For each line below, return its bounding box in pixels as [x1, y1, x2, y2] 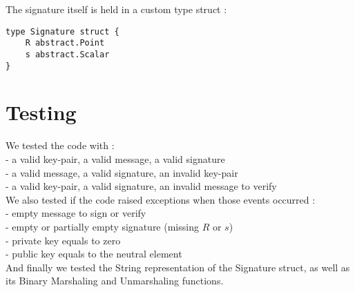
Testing [6, 98, 77, 126]
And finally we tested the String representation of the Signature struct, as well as [6, 260, 350, 274]
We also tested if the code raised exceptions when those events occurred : [6, 192, 316, 206]
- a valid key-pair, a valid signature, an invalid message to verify [6, 179, 277, 193]
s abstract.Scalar [25, 49, 110, 59]
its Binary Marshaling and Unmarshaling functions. [6, 273, 224, 288]
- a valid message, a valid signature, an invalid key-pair [6, 165, 238, 179]
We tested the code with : [6, 138, 115, 153]
